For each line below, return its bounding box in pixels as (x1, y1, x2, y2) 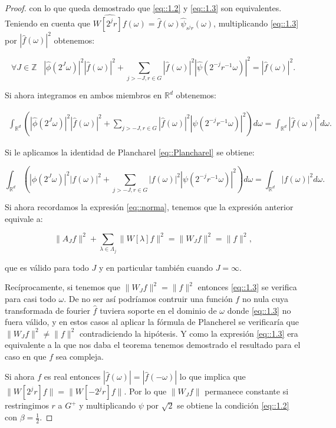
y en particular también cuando (98, 261, 213, 273)
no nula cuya (242, 292, 289, 304)
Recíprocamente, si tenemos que (5, 281, 120, 293)
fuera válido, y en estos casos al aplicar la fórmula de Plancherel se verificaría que (5, 316, 299, 328)
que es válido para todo (5, 261, 89, 273)
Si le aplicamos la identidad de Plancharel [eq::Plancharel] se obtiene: (5, 145, 255, 158)
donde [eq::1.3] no (227, 304, 291, 316)
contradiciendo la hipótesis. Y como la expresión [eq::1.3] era (79, 327, 298, 339)
